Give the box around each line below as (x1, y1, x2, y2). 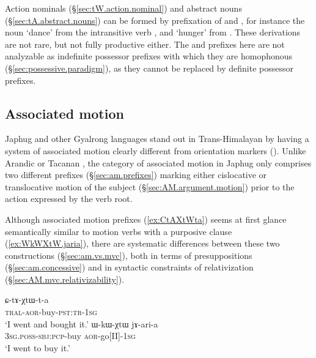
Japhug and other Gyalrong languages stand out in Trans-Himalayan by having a (5, 132, 309, 145)
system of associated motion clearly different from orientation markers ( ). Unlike (5, 144, 306, 157)
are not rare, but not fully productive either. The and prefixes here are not (5, 37, 285, 50)
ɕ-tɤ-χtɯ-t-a (5, 293, 49, 306)
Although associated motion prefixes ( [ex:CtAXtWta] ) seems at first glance (5, 212, 287, 225)
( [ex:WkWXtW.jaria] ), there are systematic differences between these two (5, 237, 280, 250)
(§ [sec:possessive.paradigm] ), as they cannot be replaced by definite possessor (5, 61, 293, 74)
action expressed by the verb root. (5, 192, 133, 205)
